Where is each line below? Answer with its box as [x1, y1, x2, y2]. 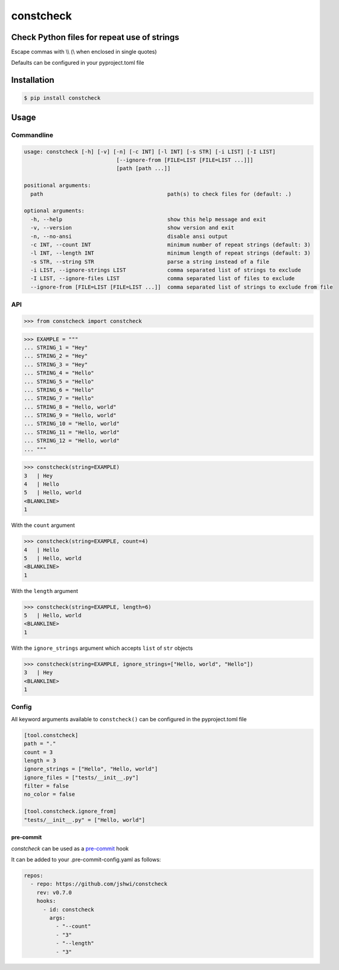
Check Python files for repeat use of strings [11, 32, 179, 42]
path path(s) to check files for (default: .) [30, 191, 292, 197]
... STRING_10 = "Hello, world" [24, 421, 120, 427]
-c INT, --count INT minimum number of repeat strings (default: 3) [30, 241, 311, 248]
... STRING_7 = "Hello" [24, 395, 95, 402]
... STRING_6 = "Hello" [24, 386, 95, 393]
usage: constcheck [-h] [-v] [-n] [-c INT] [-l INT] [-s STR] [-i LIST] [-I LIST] [24, 148, 276, 155]
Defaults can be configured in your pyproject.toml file [11, 59, 144, 67]
